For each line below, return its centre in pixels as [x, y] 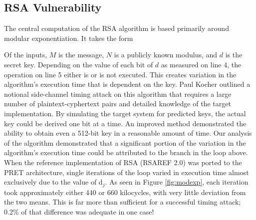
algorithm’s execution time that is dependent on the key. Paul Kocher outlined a [127, 84]
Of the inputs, [26, 55]
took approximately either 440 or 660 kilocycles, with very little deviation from [125, 192]
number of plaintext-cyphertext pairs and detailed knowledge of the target [118, 104]
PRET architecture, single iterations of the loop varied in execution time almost [127, 172]
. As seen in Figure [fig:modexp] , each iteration [177, 182]
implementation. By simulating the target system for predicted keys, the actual [125, 113]
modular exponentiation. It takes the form [69, 38]
